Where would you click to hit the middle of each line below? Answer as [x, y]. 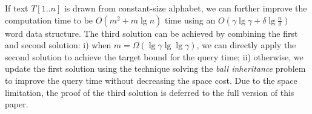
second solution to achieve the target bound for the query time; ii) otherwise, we [154, 56]
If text [17, 8]
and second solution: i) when [58, 45]
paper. [17, 104]
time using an [190, 20]
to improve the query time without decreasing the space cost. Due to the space [151, 80]
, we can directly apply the [246, 45]
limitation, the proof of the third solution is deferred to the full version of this [150, 92]
